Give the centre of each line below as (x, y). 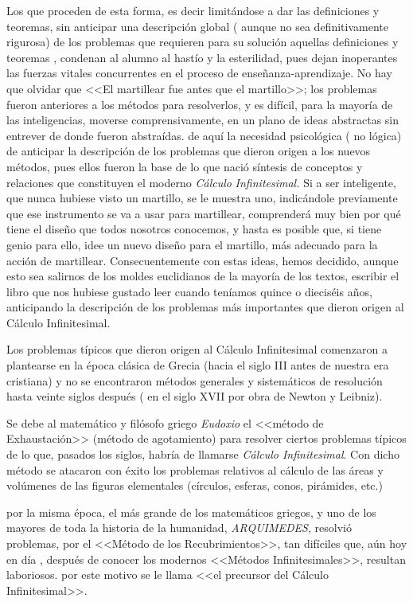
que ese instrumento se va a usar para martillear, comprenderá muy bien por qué (204, 213)
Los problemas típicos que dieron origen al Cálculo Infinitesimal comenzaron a (197, 349)
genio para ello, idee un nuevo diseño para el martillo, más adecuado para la (192, 244)
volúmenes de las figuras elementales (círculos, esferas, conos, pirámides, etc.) (195, 485)
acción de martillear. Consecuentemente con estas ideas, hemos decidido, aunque (203, 260)
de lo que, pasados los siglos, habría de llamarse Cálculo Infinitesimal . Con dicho (203, 454)
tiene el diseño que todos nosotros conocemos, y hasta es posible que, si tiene (194, 229)
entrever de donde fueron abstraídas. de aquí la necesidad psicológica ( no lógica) (204, 135)
